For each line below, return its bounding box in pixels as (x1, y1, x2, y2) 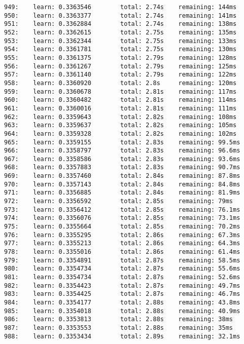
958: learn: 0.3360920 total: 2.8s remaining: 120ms (4, 79, 237, 87)
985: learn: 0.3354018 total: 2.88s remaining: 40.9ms (4, 307, 240, 315)
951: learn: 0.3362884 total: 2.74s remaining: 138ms (4, 20, 237, 28)
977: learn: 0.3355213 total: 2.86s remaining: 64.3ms (4, 240, 240, 247)
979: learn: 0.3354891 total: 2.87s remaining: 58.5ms (4, 256, 240, 264)
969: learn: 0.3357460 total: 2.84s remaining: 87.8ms (4, 172, 240, 180)
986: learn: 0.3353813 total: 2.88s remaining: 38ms (4, 316, 233, 323)
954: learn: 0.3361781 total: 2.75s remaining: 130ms (4, 46, 237, 53)
